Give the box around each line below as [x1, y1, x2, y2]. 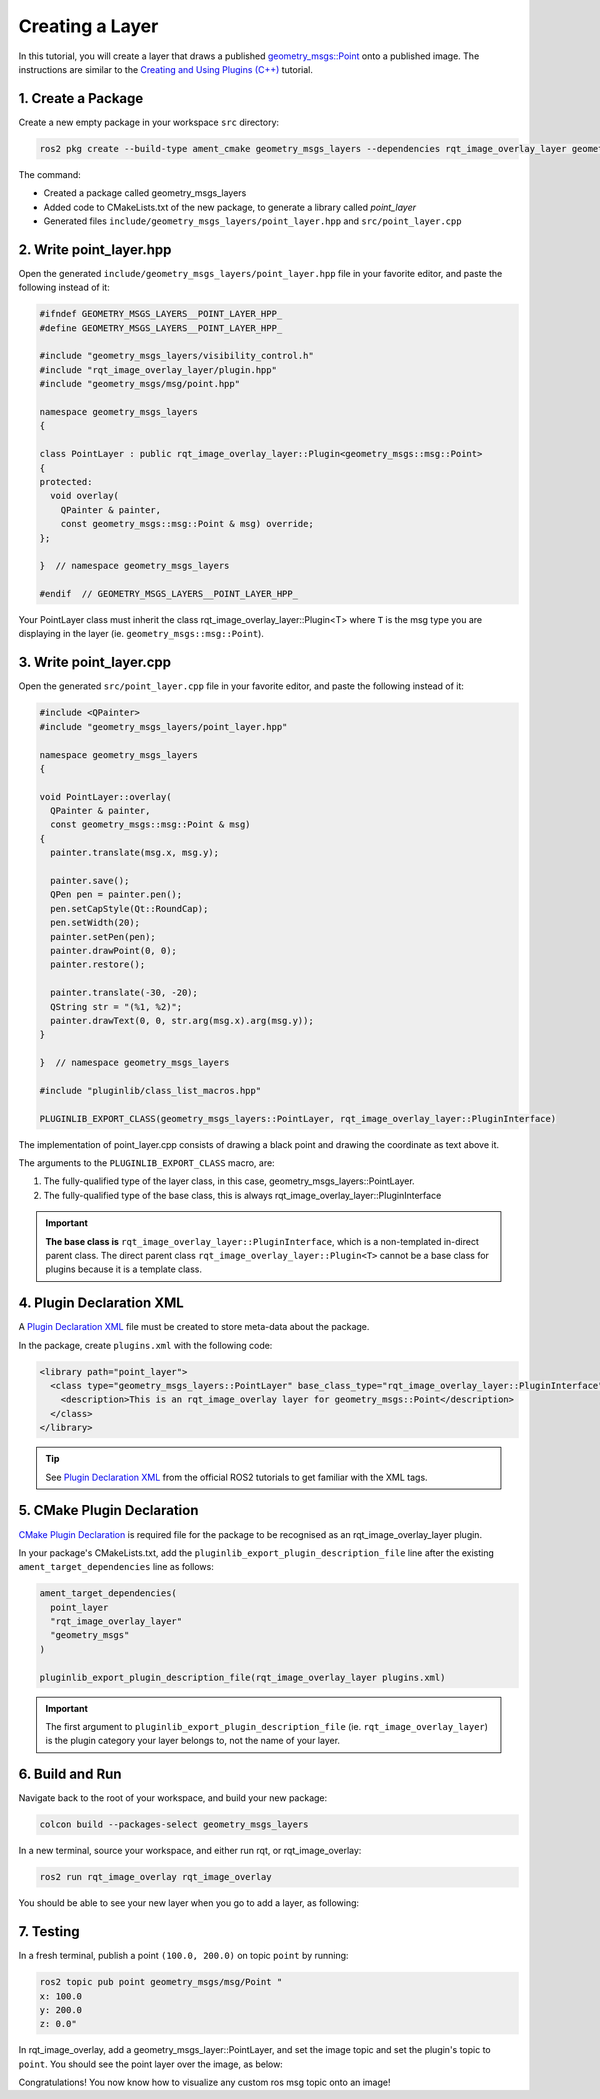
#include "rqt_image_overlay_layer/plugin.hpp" [39, 364, 277, 375]
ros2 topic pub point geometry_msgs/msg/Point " [39, 1976, 283, 1988]
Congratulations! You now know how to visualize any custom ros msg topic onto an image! [18, 2076, 391, 2089]
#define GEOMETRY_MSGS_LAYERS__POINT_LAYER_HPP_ [39, 322, 283, 334]
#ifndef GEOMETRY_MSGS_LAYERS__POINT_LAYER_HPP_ [39, 308, 283, 320]
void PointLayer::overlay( [39, 791, 172, 802]
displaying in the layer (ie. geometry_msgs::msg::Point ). [18, 628, 265, 640]
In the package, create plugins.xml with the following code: [18, 1339, 273, 1351]
